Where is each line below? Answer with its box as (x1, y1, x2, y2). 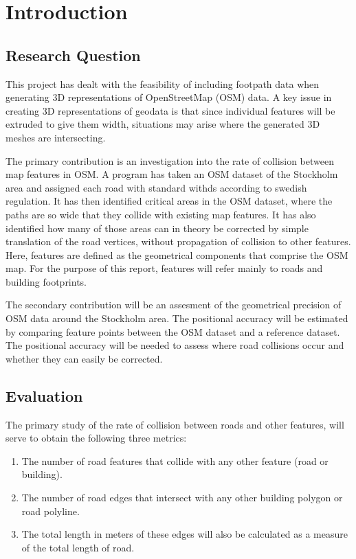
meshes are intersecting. (5, 130, 106, 144)
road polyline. (21, 503, 80, 518)
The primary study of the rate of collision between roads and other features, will (5, 417, 344, 431)
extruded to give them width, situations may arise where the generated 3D (5, 117, 320, 131)
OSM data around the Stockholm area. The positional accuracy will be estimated (5, 311, 348, 326)
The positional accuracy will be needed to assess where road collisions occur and (5, 338, 344, 352)
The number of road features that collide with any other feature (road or (21, 453, 329, 468)
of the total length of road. (21, 540, 135, 554)
